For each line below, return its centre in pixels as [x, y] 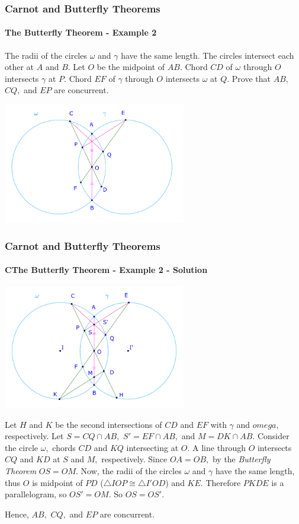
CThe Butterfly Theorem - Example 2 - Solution [106, 270]
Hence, [17, 514]
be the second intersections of [109, 424]
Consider [273, 436]
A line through [219, 447]
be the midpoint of [131, 67]
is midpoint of [57, 482]
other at [20, 67]
